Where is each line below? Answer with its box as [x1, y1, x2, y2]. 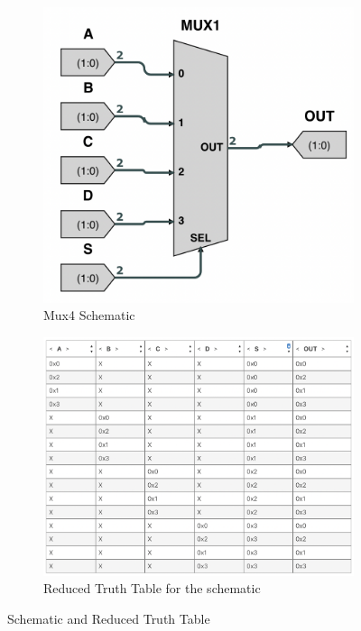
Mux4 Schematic [43, 306, 135, 325]
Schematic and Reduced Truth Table [7, 608, 210, 627]
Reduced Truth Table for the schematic [43, 579, 261, 598]
